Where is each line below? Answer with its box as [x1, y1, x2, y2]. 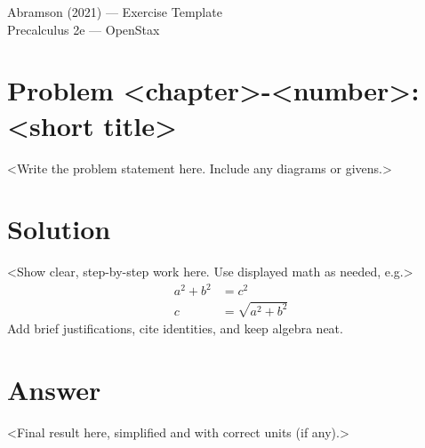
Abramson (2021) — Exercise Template [7, 3, 222, 20]
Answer [7, 371, 101, 407]
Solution [7, 211, 111, 247]
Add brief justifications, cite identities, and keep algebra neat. [7, 318, 343, 337]
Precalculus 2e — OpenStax [7, 20, 160, 38]
